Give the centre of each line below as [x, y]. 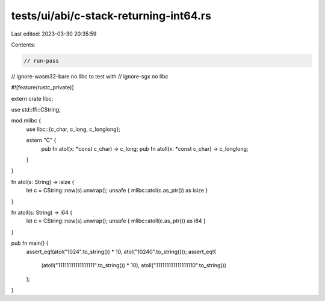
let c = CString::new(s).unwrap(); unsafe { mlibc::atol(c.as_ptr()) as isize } [117, 191]
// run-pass [42, 61]
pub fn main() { [30, 243]
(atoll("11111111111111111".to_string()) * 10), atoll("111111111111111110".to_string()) [134, 265]
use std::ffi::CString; [36, 110]
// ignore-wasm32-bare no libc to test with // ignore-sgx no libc [90, 76]
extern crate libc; [32, 98]
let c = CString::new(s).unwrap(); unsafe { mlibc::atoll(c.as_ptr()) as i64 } [116, 221]
